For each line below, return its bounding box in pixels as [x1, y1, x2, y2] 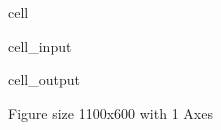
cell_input [8, 35, 72, 56]
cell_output [8, 69, 80, 90]
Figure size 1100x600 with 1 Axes [8, 102, 213, 123]
